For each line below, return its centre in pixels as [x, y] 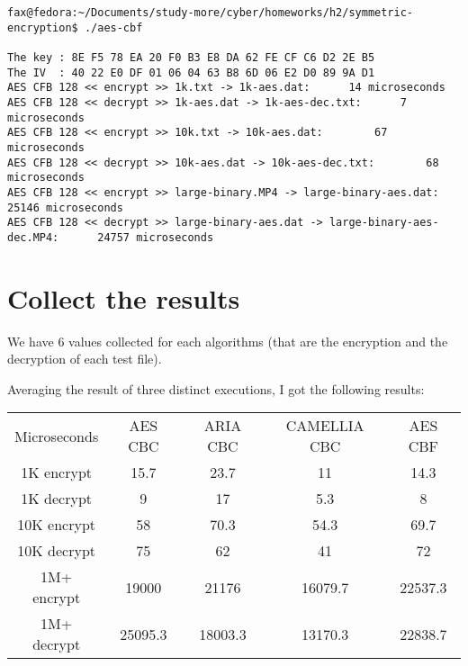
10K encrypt [57, 525]
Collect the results [124, 297]
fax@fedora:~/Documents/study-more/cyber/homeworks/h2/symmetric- [211, 13]
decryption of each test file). [85, 359]
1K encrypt [57, 472]
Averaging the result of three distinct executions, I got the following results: [216, 388]
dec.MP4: [33, 237]
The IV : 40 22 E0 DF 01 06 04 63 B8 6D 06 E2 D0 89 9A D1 [191, 72]
